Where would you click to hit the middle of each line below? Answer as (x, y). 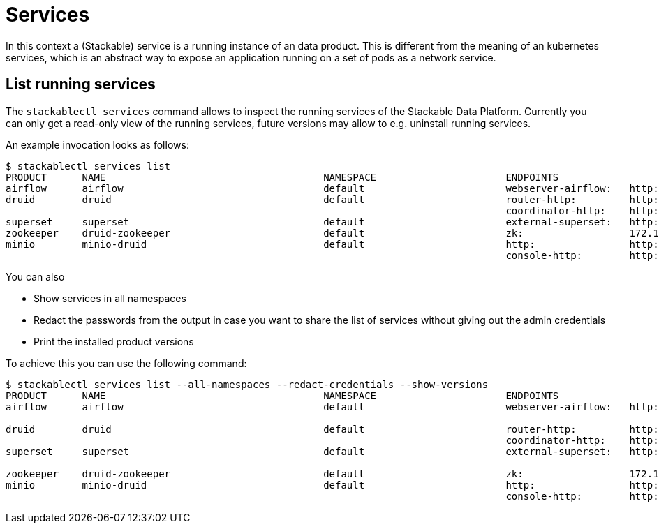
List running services (81, 84)
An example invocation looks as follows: (97, 144)
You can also (35, 276)
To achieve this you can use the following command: (126, 363)
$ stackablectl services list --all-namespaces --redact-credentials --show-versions (247, 384)
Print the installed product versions (114, 341)
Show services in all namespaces (110, 298)
